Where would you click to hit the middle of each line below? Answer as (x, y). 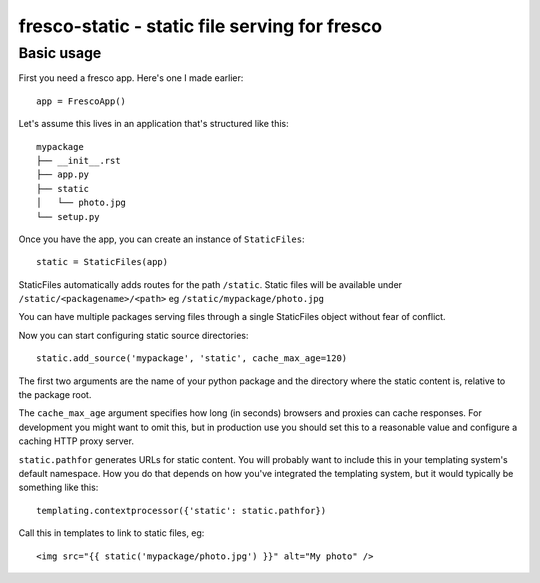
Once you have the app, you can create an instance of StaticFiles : (161, 239)
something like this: (58, 487)
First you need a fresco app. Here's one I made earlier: (131, 78)
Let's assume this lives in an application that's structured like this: (153, 124)
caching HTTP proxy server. (76, 441)
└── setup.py (68, 216)
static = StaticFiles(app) (102, 262)
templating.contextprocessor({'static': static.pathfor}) (181, 510)
